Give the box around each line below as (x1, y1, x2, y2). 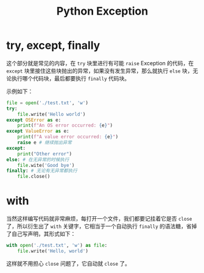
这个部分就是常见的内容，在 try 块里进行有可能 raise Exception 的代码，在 (6, 59, 194, 66)
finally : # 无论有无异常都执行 (6, 168, 77, 174)
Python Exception (56, 4, 149, 18)
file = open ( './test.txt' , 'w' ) (6, 99, 88, 106)
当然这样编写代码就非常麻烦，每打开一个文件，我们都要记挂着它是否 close (6, 215, 192, 222)
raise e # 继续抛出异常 (17, 140, 72, 146)
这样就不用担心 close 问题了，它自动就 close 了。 (6, 260, 131, 267)
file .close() (17, 174, 51, 180)
